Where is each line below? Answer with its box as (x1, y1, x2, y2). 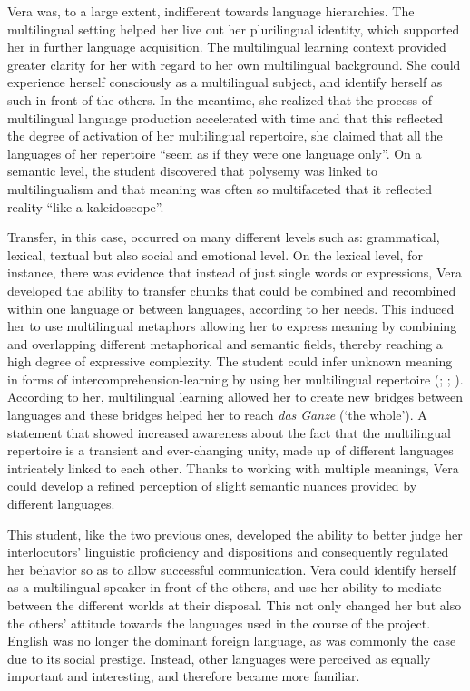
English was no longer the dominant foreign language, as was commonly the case (7, 631, 456, 650)
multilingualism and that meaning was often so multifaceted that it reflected (7, 179, 433, 198)
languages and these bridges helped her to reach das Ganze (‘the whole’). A (7, 405, 427, 424)
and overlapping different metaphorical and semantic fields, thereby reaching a (7, 334, 443, 353)
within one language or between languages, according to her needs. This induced (7, 298, 455, 317)
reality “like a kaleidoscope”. (7, 197, 164, 216)
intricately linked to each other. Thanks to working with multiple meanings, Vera (7, 458, 459, 477)
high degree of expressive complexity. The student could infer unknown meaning (7, 352, 453, 371)
